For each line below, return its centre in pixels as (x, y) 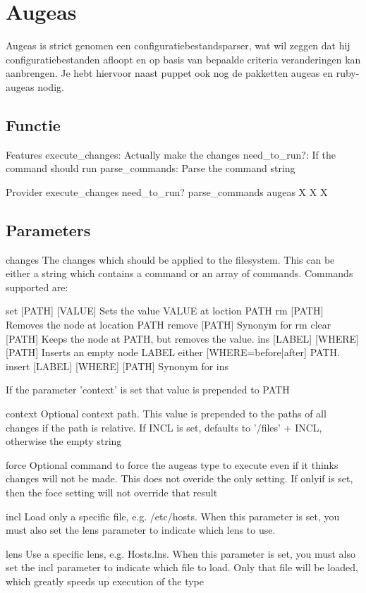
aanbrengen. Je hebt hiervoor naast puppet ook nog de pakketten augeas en (170, 73)
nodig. (51, 86)
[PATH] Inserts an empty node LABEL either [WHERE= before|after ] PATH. (173, 352)
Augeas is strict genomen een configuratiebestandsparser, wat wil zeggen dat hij (178, 45)
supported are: (37, 287)
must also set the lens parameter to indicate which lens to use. (141, 530)
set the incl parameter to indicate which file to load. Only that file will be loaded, (182, 567)
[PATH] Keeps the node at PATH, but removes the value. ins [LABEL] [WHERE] (182, 338)
